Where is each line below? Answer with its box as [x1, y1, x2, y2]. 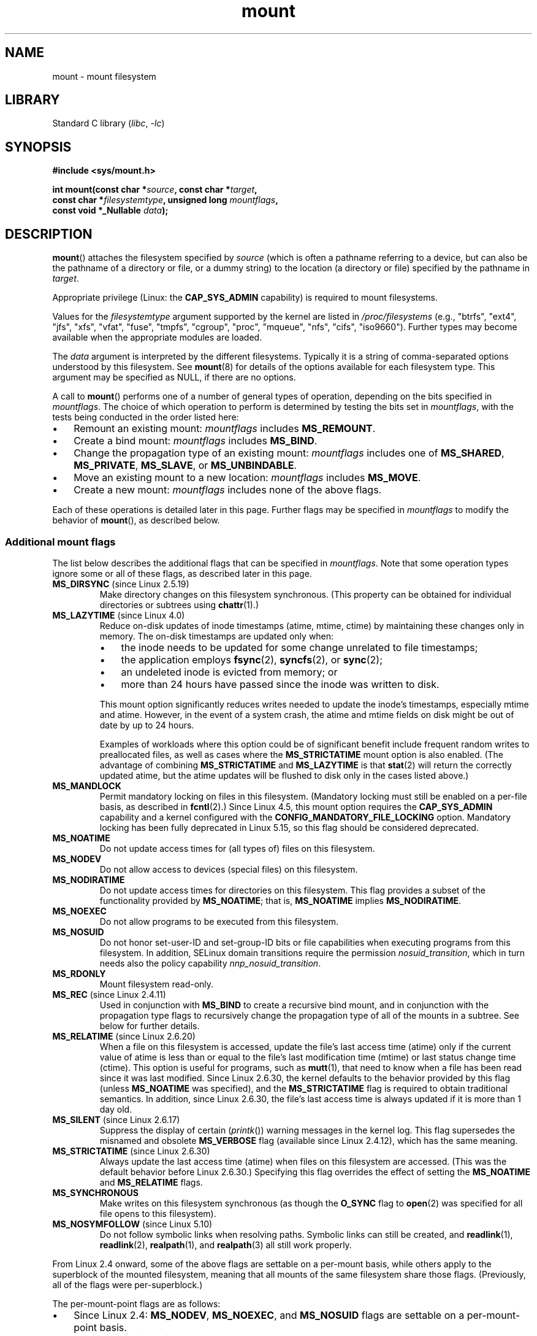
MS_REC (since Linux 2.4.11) [52, 989, 166, 1000]
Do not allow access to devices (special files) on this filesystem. [99, 863, 358, 875]
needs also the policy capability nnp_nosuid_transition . [99, 957, 321, 968]
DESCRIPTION [5, 226, 93, 242]
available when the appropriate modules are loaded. [52, 332, 262, 343]
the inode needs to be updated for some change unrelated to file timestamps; [121, 641, 478, 654]
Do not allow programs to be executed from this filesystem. [99, 916, 339, 927]
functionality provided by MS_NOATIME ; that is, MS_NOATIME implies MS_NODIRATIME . [99, 895, 462, 906]
